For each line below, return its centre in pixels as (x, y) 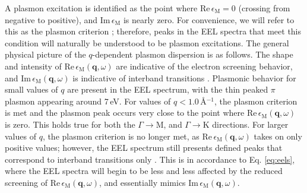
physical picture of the (45, 54)
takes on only (278, 136)
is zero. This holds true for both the (70, 124)
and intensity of (33, 66)
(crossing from (264, 8)
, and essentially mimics (142, 182)
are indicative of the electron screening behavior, (204, 66)
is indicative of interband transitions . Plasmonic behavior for (184, 77)
